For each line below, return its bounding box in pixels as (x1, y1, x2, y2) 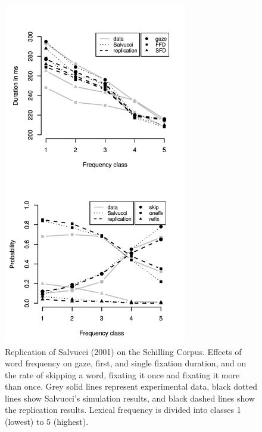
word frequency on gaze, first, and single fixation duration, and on (5, 357, 247, 369)
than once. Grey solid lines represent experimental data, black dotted (5, 380, 257, 393)
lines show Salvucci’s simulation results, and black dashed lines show (5, 391, 255, 404)
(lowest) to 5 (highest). (5, 415, 89, 428)
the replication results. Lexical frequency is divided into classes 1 (5, 403, 241, 416)
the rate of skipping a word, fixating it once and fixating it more (5, 368, 240, 381)
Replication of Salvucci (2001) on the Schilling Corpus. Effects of (5, 345, 242, 357)
